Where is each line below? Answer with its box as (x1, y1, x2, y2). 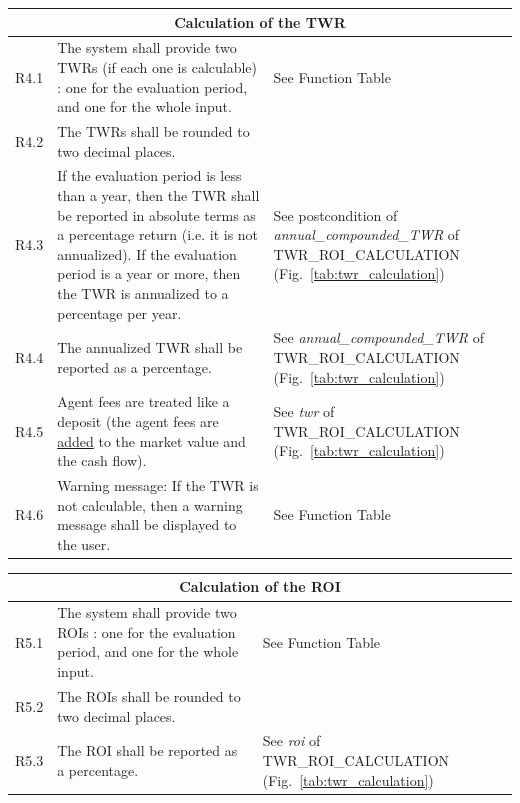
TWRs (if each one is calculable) (57, 56, 258, 77)
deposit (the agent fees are (57, 411, 219, 432)
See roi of (262, 730, 321, 751)
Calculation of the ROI (179, 576, 341, 597)
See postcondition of (273, 204, 398, 225)
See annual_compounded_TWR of (273, 327, 484, 348)
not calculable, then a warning (57, 494, 243, 515)
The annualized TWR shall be (57, 337, 243, 358)
